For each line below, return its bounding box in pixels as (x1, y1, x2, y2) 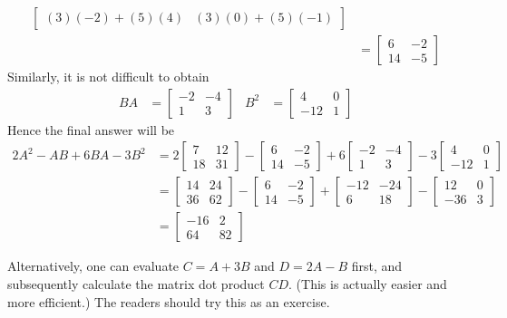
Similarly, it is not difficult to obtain (7, 67, 210, 86)
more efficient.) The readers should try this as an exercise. (7, 292, 330, 311)
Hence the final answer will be (7, 120, 175, 139)
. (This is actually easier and (288, 274, 447, 293)
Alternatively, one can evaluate (7, 256, 180, 275)
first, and (351, 256, 403, 275)
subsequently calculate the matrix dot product (7, 274, 265, 293)
